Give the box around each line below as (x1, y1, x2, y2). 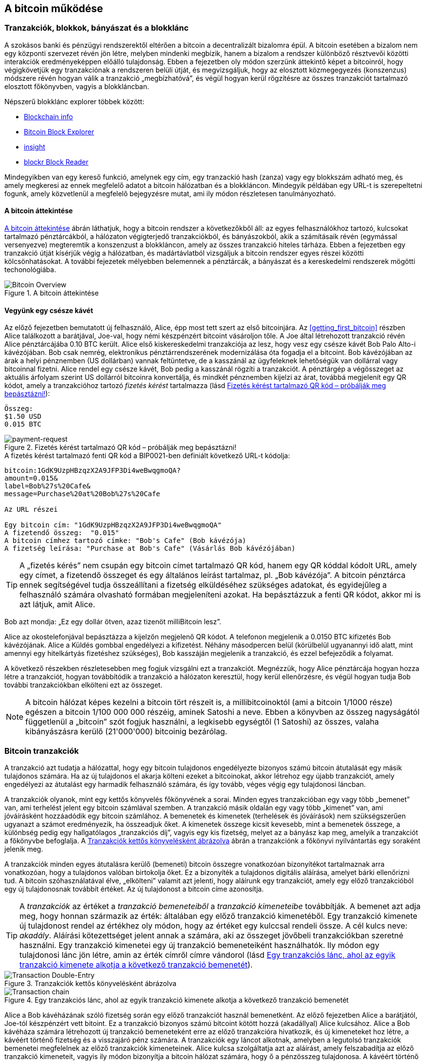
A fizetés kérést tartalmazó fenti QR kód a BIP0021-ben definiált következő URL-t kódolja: (4, 451, 290, 460)
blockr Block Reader (24, 157, 89, 166)
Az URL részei (4, 505, 58, 514)
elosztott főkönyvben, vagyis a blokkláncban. (4, 82, 149, 91)
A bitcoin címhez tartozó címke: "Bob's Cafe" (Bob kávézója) (4, 537, 247, 545)
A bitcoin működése (4, 2, 103, 15)
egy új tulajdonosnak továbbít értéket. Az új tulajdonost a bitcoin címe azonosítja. (4, 884, 264, 893)
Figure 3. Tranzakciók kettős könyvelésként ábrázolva (4, 979, 177, 987)
